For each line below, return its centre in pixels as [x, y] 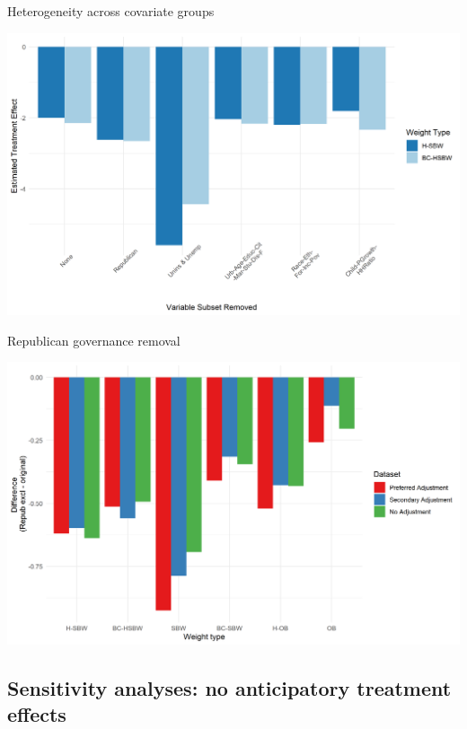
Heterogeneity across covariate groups [111, 11]
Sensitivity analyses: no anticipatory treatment [229, 687]
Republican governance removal [94, 340]
